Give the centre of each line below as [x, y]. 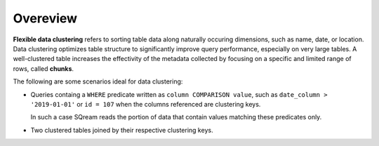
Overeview [45, 18]
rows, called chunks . [43, 68]
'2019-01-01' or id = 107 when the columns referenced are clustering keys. [146, 104]
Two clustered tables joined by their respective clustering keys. [122, 130]
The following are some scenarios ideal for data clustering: [98, 81]
